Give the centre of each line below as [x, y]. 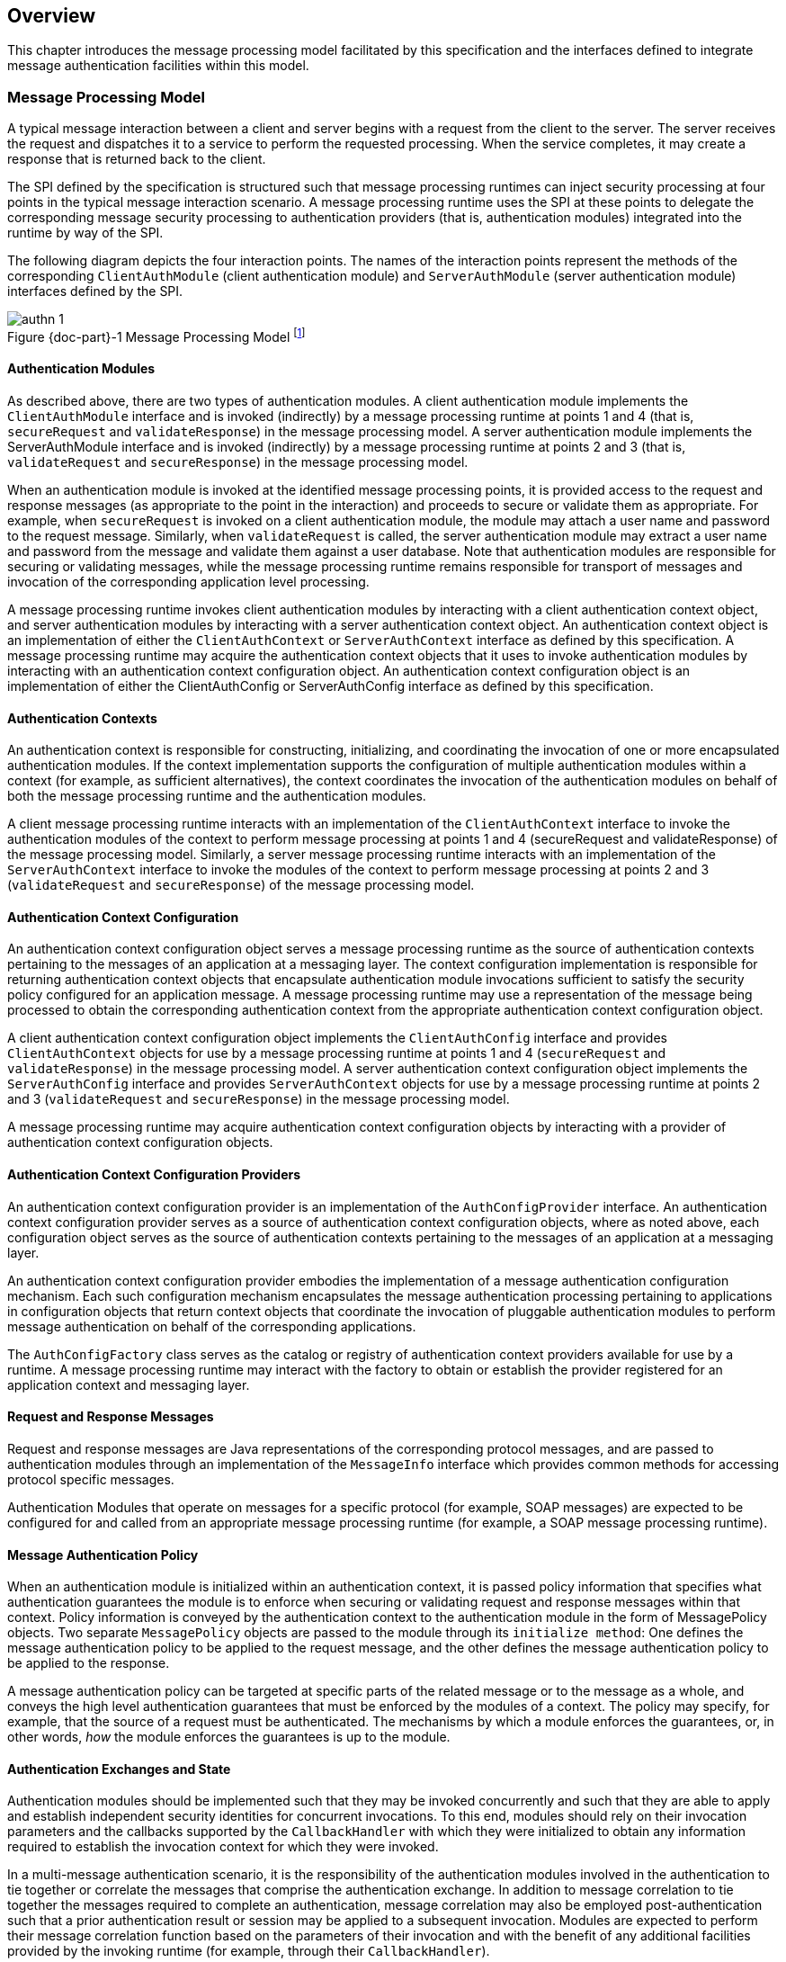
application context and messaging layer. [129, 1384]
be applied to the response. [89, 1663]
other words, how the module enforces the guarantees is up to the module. [229, 1737]
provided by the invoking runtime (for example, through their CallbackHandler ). [249, 1951]
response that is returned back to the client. [137, 159]
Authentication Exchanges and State [119, 1769]
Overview [52, 16]
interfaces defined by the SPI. [95, 291]
